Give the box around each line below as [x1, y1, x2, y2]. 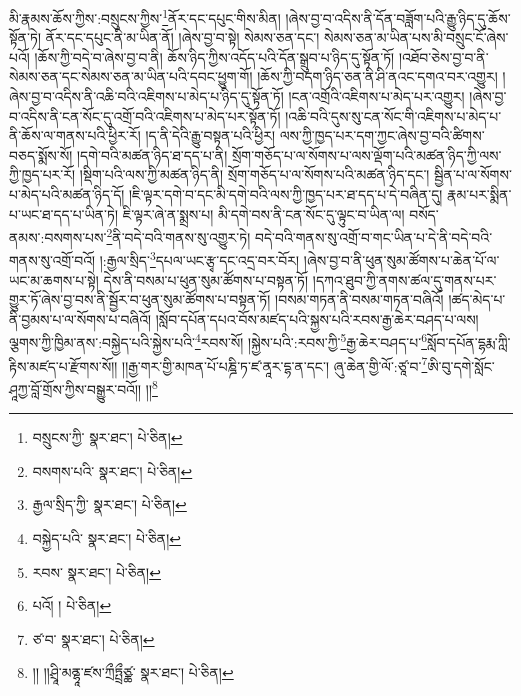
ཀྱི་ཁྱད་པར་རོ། [9, 164, 76, 185]
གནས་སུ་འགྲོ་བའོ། [9, 250, 96, 271]
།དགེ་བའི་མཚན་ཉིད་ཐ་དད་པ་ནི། [76, 144, 228, 165]
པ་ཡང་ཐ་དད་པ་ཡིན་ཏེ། [9, 203, 119, 224]
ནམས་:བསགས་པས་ [9, 226, 107, 247]
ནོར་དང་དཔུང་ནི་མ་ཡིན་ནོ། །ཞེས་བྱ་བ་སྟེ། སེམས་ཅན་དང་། [45, 27, 320, 48]
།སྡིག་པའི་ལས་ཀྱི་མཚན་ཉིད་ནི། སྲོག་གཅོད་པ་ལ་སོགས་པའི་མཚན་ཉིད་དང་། [79, 164, 430, 185]
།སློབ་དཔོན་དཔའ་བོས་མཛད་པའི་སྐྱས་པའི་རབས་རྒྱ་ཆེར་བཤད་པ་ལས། [155, 308, 479, 329]
